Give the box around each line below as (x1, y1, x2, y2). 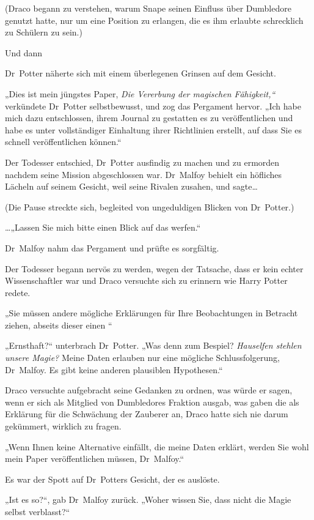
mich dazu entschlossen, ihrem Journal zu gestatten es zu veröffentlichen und (5, 111, 293, 124)
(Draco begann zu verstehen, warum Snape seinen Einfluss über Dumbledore (5, 2, 291, 14)
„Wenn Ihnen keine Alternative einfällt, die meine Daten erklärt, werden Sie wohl (5, 440, 309, 453)
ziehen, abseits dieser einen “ (5, 318, 112, 331)
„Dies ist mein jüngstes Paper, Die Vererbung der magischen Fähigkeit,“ (5, 87, 276, 100)
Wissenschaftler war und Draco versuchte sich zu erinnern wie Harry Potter (5, 274, 288, 287)
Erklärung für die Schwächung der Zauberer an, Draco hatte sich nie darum (5, 407, 288, 420)
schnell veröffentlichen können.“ (5, 135, 122, 148)
